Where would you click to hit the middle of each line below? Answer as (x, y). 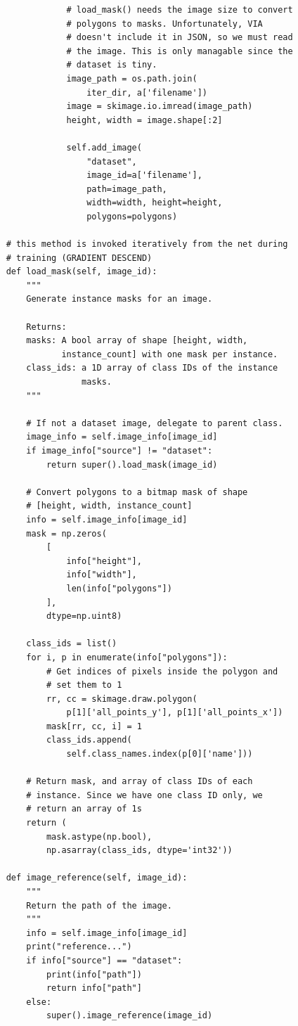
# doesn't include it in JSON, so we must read (180, 38)
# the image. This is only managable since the (180, 51)
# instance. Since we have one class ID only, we (144, 795)
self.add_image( (104, 147)
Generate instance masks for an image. (119, 299)
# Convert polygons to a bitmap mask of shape (137, 492)
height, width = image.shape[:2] (144, 120)
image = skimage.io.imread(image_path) (160, 107)
